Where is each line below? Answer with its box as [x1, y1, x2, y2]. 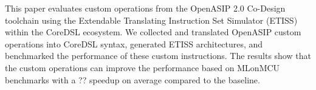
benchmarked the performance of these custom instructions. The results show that [5, 49, 311, 62]
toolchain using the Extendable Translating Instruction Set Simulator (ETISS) [5, 13, 298, 26]
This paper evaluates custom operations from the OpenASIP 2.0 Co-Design [5, 2, 286, 14]
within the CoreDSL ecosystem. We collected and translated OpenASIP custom [5, 26, 301, 38]
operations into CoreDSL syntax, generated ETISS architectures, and [5, 37, 263, 50]
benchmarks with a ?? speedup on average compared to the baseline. [5, 73, 260, 86]
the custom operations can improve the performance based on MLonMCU [5, 61, 280, 74]
